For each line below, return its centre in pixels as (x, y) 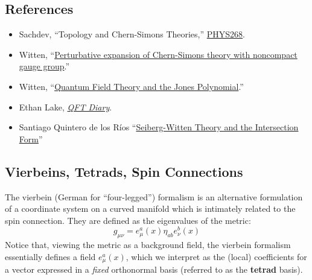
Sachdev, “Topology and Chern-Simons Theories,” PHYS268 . (132, 34)
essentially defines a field (50, 256)
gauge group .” (44, 66)
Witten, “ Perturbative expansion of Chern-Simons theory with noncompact (158, 54)
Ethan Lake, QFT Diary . (65, 107)
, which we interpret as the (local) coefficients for (216, 256)
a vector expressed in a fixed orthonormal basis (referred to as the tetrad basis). (154, 269)
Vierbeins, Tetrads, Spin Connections (124, 171)
